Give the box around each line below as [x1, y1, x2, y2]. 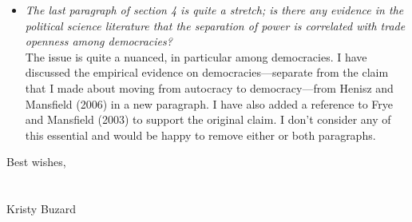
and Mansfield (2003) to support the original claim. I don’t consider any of [25, 111, 391, 128]
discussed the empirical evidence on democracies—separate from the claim [25, 64, 389, 81]
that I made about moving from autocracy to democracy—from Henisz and [25, 79, 394, 96]
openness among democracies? [25, 33, 172, 50]
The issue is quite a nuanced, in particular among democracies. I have [25, 48, 367, 65]
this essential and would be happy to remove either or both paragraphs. [25, 126, 376, 143]
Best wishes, [6, 153, 66, 170]
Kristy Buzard [6, 200, 77, 217]
